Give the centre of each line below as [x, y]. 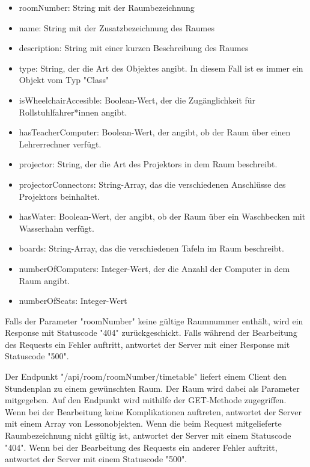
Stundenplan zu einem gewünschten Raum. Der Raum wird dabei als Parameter [152, 388]
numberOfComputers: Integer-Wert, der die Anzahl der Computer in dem [154, 268]
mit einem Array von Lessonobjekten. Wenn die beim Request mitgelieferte [143, 423]
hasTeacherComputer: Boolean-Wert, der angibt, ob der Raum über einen [155, 132]
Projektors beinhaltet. [59, 196]
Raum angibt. [44, 280]
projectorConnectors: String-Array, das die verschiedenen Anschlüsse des [152, 184]
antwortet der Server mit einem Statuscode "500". [96, 459]
